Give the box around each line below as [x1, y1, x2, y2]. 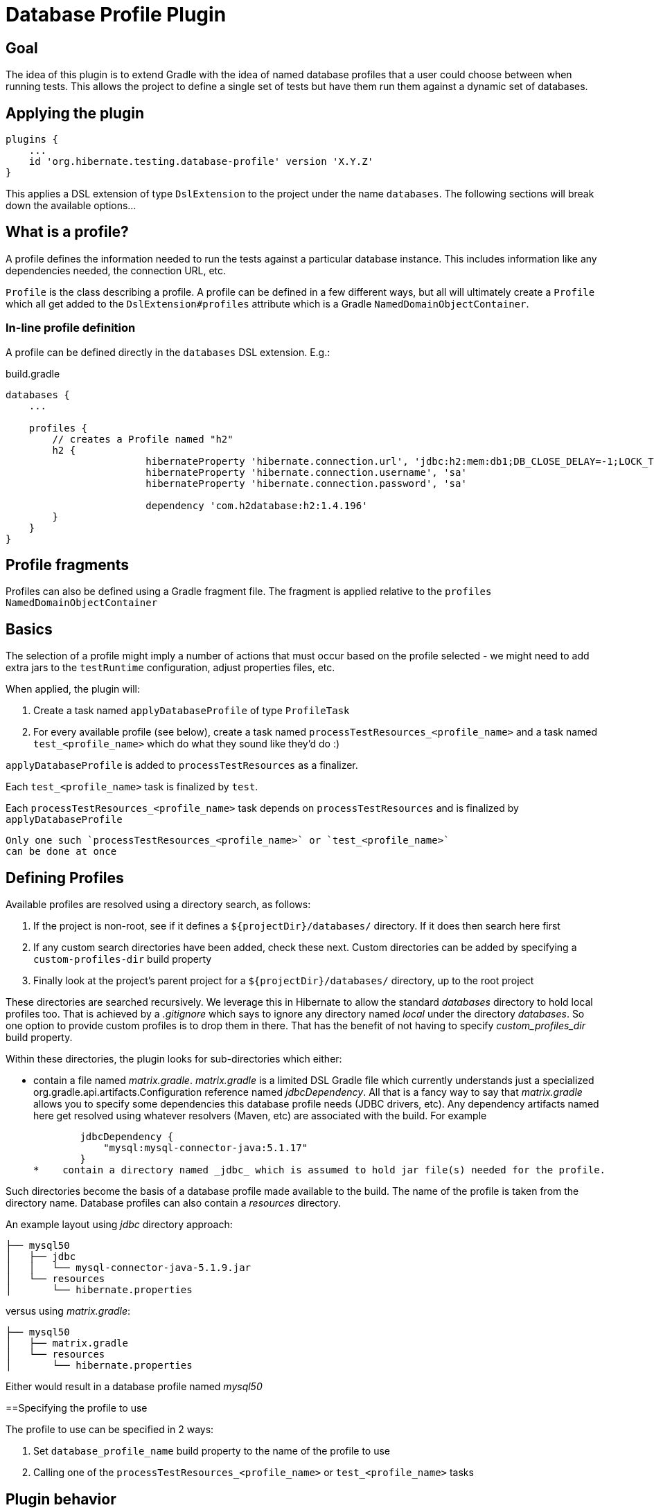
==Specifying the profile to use [6, 1402, 148, 1414]
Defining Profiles [6, 869, 124, 887]
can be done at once [6, 846, 117, 858]
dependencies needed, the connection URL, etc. [6, 264, 227, 276]
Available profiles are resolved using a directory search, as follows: [6, 898, 311, 911]
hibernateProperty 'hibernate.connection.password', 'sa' [145, 477, 467, 489]
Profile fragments [6, 556, 130, 574]
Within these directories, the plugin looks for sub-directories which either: [6, 1053, 342, 1065]
